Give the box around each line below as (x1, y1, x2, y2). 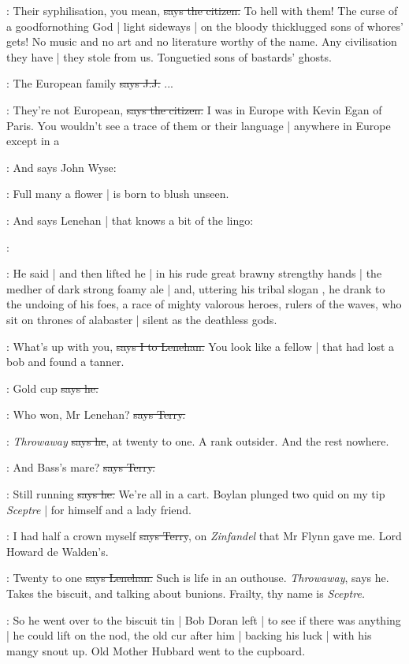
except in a (6, 132, 60, 149)
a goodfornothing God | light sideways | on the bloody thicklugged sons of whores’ (6, 17, 403, 34)
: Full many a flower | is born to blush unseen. (6, 185, 229, 202)
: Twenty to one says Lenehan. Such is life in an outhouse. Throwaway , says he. (6, 569, 389, 586)
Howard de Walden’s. (6, 543, 109, 559)
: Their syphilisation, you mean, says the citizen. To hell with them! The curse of (6, 2, 398, 18)
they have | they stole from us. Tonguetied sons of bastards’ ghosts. (6, 48, 332, 65)
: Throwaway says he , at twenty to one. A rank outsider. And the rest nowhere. (6, 432, 389, 449)
